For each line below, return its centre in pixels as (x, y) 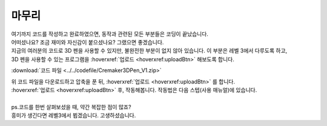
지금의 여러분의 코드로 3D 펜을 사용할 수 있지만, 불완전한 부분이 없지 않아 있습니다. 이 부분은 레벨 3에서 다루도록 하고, (149, 51)
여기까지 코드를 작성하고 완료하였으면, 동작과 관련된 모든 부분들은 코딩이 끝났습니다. (110, 34)
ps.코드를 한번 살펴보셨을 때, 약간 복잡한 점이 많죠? (71, 107)
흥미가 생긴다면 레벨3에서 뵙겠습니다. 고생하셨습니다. (74, 116)
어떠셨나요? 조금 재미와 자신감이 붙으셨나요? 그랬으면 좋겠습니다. (88, 42)
